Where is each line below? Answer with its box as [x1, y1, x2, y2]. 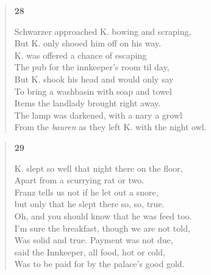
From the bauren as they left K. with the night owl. [14, 120, 207, 133]
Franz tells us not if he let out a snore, [14, 185, 159, 198]
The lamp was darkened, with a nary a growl [14, 108, 182, 121]
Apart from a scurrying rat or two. [14, 174, 145, 186]
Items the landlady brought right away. [14, 97, 161, 109]
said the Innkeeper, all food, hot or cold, [14, 245, 165, 258]
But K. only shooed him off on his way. [14, 37, 162, 50]
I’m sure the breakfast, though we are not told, [14, 221, 190, 234]
